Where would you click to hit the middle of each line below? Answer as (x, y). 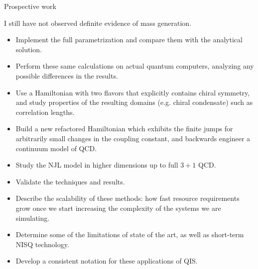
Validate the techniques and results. (70, 181)
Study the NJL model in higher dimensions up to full (97, 165)
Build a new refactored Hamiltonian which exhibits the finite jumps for (124, 129)
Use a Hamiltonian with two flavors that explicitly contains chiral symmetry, (133, 92)
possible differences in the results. (67, 75)
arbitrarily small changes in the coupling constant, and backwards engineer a (133, 138)
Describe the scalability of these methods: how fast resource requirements (128, 198)
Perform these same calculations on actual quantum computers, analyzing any (135, 66)
